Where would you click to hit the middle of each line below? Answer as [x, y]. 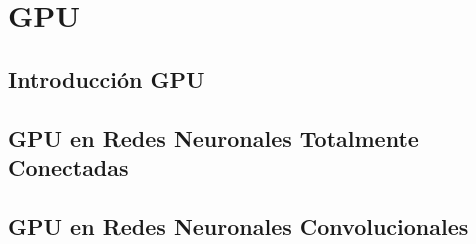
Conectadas [68, 166]
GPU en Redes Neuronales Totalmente [213, 137]
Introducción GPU [106, 78]
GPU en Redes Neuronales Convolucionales [238, 225]
